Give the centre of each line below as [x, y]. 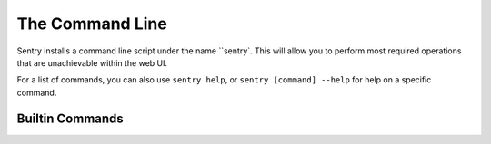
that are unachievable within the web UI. [92, 62]
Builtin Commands [70, 118]
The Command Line [92, 24]
